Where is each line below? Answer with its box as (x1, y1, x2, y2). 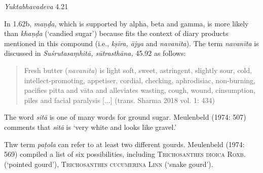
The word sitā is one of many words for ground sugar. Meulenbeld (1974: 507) (4, 112, 246, 122)
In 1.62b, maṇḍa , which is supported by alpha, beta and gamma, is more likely (4, 18, 249, 28)
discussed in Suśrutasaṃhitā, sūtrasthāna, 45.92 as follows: (4, 48, 186, 58)
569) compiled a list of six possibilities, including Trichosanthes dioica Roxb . (4, 149, 246, 159)
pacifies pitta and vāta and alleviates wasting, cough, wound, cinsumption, (24, 85, 255, 95)
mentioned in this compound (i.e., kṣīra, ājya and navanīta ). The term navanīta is (4, 38, 259, 48)
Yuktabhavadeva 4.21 (4, 1, 68, 11)
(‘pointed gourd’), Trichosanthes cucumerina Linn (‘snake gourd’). (4, 158, 213, 169)
